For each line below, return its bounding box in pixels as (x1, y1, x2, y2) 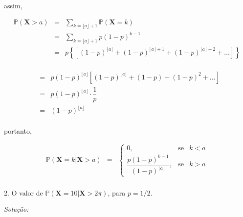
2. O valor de (4, 187, 43, 197)
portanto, (4, 125, 32, 136)
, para (108, 187, 126, 197)
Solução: (4, 204, 29, 214)
